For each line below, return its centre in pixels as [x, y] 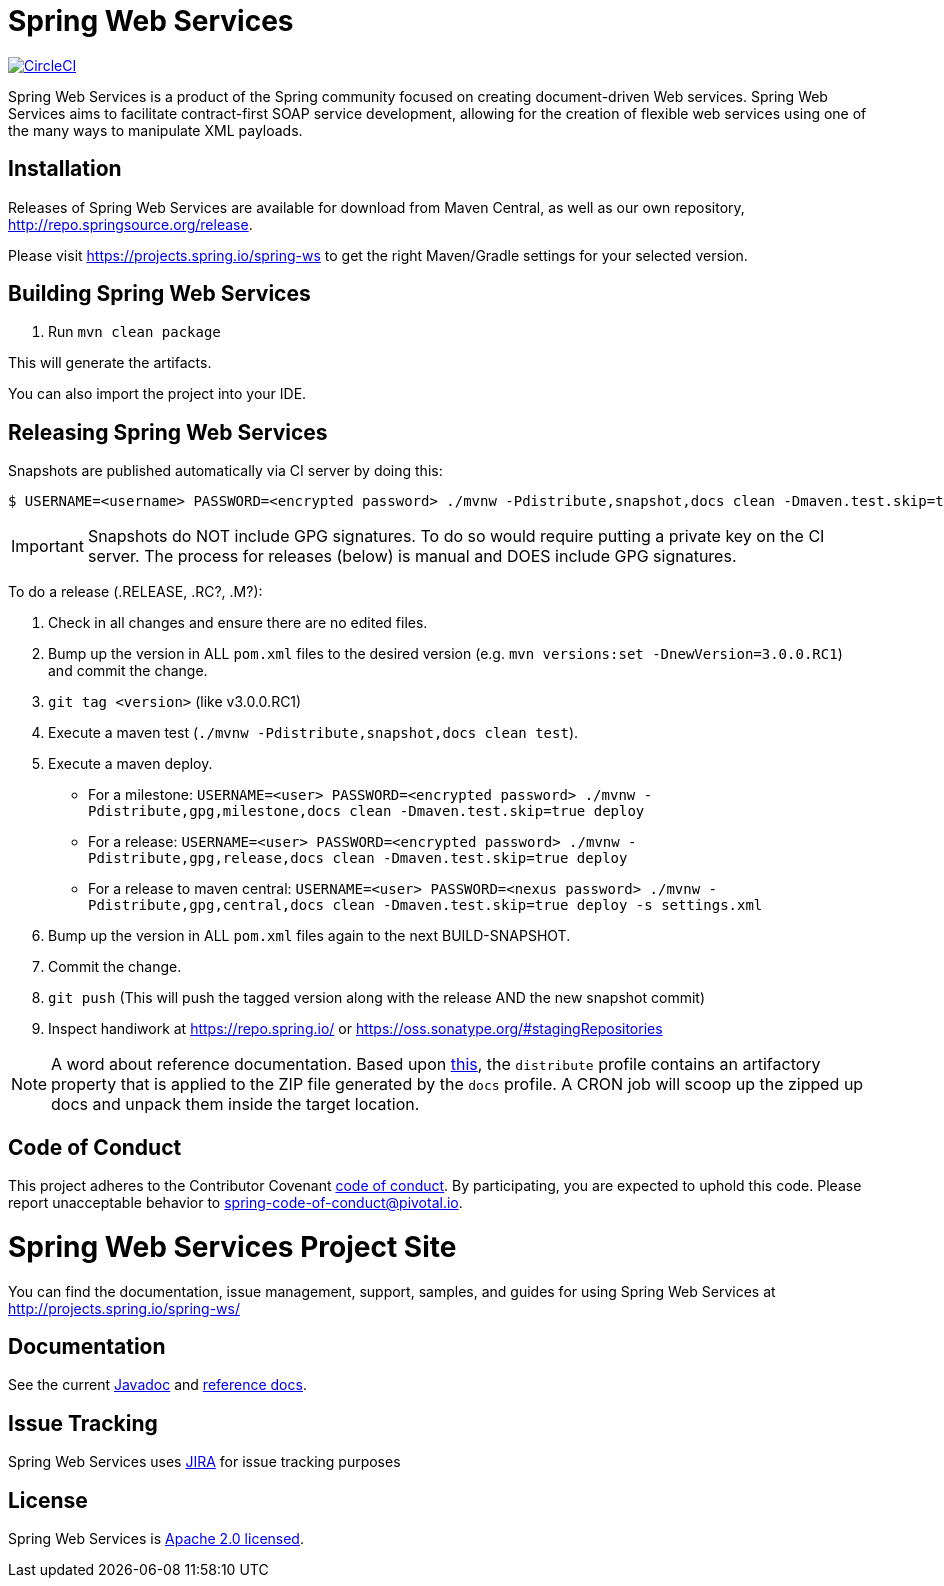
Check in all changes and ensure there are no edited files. [238, 623]
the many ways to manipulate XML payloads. [155, 130]
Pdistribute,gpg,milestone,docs [214, 811]
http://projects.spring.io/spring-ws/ [124, 1308]
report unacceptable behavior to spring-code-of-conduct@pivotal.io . [235, 1203]
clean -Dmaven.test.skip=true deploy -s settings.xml [547, 905]
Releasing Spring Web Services [168, 432]
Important [47, 546]
